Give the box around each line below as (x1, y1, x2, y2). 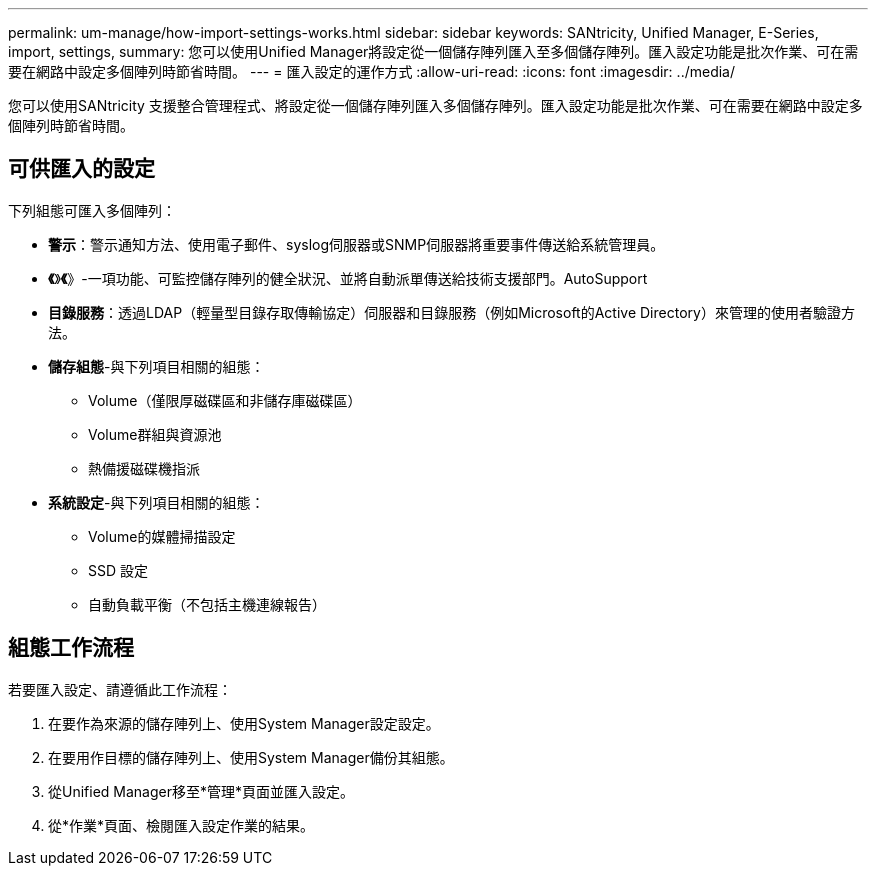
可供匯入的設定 (8, 156, 155, 182)
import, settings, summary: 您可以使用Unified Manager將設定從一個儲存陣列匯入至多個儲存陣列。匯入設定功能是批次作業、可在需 (8, 43, 859, 60)
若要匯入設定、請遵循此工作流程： (8, 680, 232, 698)
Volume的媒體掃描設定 (88, 527, 236, 545)
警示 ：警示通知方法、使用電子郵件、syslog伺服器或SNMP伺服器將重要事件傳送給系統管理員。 (48, 235, 665, 253)
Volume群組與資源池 (88, 425, 222, 443)
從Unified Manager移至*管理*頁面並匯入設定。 (48, 782, 355, 800)
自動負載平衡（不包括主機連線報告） (88, 595, 326, 613)
